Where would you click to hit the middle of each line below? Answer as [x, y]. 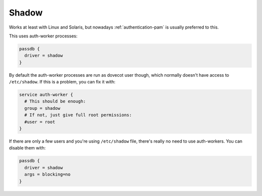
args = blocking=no [48, 174]
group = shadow [42, 108]
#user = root [40, 122]
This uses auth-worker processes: [43, 36]
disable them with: [27, 148]
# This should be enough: [55, 101]
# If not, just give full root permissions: [78, 115]
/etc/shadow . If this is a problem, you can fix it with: [62, 82]
